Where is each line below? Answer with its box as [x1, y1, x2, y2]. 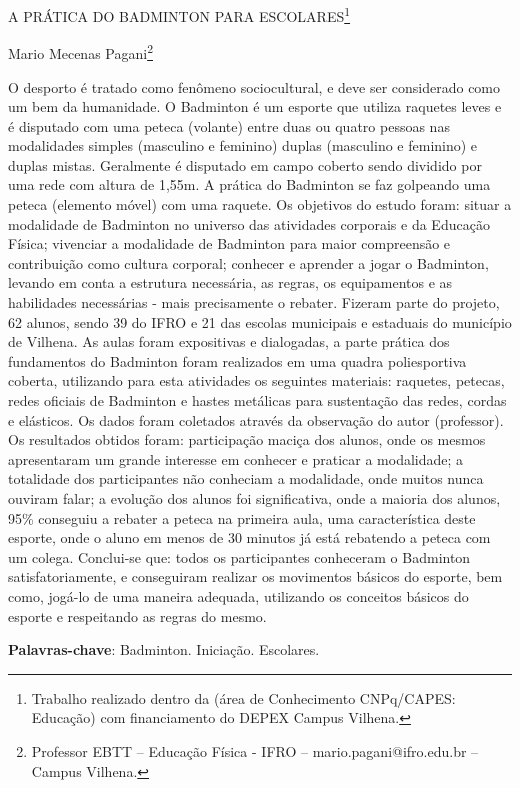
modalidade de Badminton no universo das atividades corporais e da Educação [8, 213, 490, 234]
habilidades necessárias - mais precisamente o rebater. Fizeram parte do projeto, [8, 292, 500, 313]
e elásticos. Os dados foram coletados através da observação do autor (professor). [8, 409, 504, 430]
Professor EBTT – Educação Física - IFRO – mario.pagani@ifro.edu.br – [31, 740, 479, 761]
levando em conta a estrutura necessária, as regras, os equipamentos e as [8, 272, 453, 293]
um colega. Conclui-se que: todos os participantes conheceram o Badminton [8, 546, 471, 567]
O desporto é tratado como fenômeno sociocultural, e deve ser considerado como [8, 76, 501, 97]
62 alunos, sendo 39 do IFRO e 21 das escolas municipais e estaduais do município [8, 311, 512, 332]
